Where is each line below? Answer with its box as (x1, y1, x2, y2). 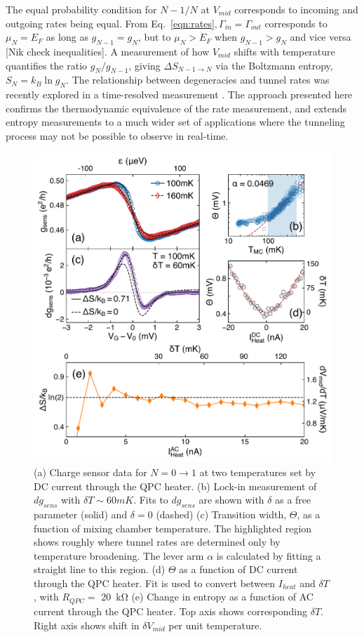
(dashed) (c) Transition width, (156, 506, 287, 521)
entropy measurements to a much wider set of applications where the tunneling (6, 114, 345, 129)
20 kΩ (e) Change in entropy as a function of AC (101, 589, 314, 604)
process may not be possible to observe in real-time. (6, 128, 229, 143)
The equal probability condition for (6, 2, 157, 16)
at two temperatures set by (199, 464, 316, 479)
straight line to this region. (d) (34, 562, 166, 577)
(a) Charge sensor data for (34, 464, 147, 479)
